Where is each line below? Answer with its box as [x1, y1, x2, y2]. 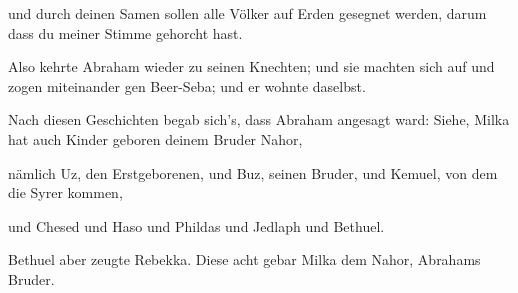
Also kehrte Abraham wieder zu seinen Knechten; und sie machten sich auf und [8, 56, 495, 77]
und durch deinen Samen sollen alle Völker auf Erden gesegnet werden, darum [8, 3, 487, 23]
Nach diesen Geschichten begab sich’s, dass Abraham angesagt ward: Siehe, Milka [8, 109, 510, 130]
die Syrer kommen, [8, 182, 123, 203]
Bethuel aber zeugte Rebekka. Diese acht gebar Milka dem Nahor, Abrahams [8, 249, 481, 270]
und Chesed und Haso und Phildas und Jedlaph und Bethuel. [8, 215, 385, 236]
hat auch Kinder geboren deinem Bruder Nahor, [8, 128, 303, 149]
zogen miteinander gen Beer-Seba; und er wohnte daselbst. [8, 75, 366, 96]
